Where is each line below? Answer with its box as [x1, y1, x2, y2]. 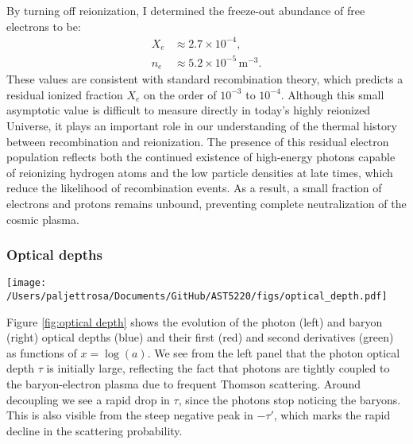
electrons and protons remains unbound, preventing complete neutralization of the [6, 195, 407, 211]
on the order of [144, 86, 217, 102]
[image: [6, 277, 47, 289]
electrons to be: [6, 17, 81, 34]
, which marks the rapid [273, 407, 391, 423]
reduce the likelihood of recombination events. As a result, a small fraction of [6, 180, 382, 196]
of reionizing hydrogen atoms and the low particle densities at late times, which [6, 164, 393, 180]
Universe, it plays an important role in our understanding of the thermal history [6, 117, 397, 133]
